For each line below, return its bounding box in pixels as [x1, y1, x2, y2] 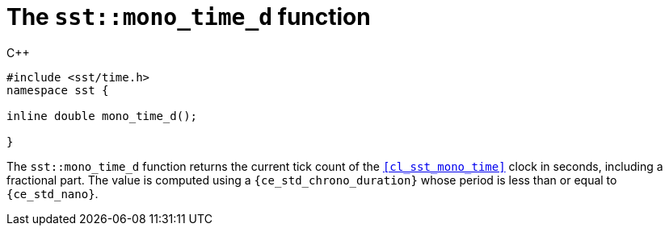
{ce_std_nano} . [6, 186, 99, 201]
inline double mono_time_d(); [6, 109, 198, 122]
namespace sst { [6, 83, 109, 97]
